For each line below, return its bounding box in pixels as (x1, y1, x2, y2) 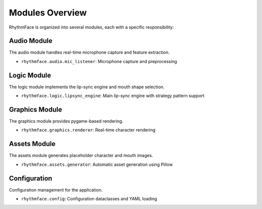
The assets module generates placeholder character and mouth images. (9, 153, 153, 159)
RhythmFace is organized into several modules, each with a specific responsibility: (9, 24, 174, 30)
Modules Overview (9, 7, 87, 18)
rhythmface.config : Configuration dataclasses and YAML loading (21, 196, 157, 202)
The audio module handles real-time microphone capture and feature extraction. (9, 49, 170, 55)
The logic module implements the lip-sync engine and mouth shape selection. (9, 84, 164, 90)
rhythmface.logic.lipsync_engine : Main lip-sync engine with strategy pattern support (21, 93, 205, 99)
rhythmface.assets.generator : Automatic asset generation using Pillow (21, 161, 173, 167)
